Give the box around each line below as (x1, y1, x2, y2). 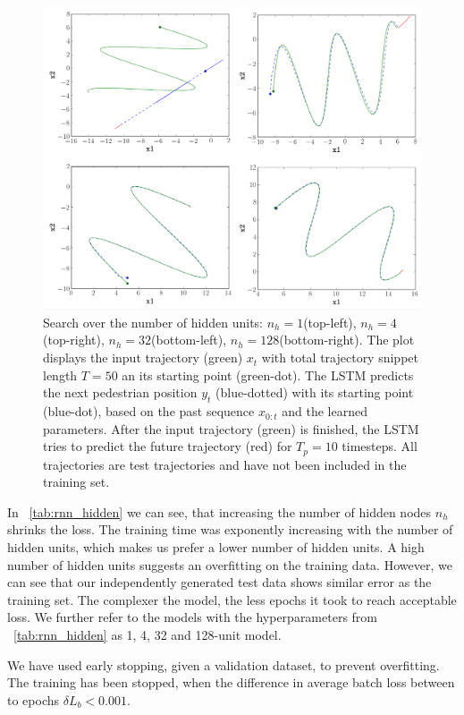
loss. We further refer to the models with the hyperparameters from (7, 608, 378, 626)
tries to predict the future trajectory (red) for (43, 437, 292, 455)
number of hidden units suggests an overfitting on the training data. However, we (7, 555, 452, 574)
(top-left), (303, 312, 357, 331)
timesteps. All (342, 437, 418, 455)
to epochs (7, 690, 60, 709)
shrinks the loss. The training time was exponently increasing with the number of (7, 520, 453, 539)
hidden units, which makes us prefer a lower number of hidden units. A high (7, 538, 425, 557)
